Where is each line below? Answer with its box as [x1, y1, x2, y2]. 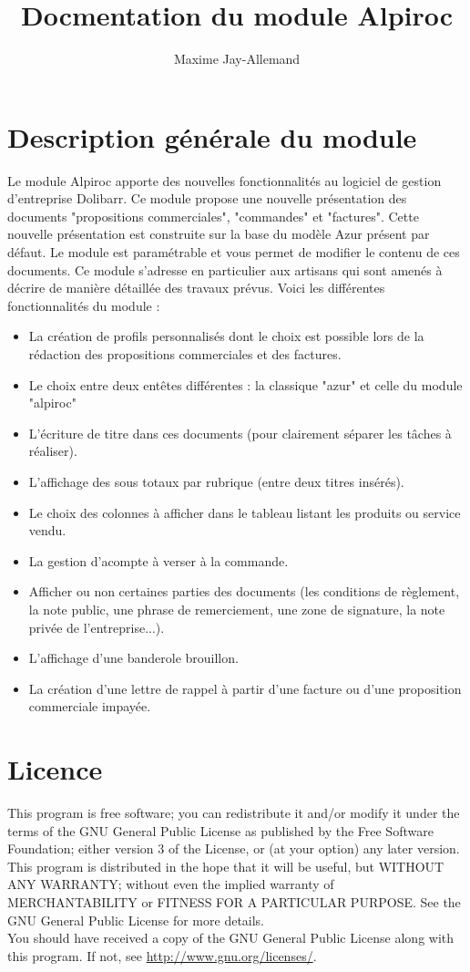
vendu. [28, 521, 66, 540]
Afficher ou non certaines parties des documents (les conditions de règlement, [28, 582, 460, 601]
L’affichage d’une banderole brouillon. [28, 648, 239, 667]
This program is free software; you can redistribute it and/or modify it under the [7, 803, 460, 822]
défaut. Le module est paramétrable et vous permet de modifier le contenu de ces [7, 243, 460, 262]
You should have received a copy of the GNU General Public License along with [7, 928, 455, 947]
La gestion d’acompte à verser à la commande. [28, 551, 289, 570]
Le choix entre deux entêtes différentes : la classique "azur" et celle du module [28, 375, 463, 394]
